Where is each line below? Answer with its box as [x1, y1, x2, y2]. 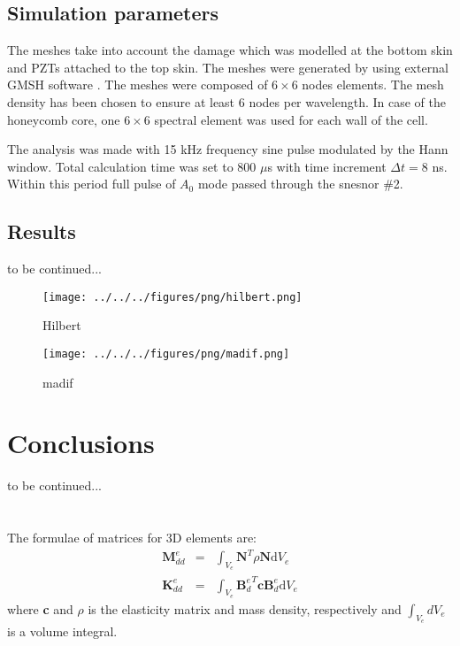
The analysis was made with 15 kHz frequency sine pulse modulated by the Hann [7, 140, 448, 158]
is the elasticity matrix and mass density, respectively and [88, 599, 402, 618]
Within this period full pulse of [7, 174, 176, 193]
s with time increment [267, 157, 387, 175]
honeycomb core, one [7, 110, 120, 128]
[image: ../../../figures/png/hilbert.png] [42, 290, 303, 304]
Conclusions [7, 425, 155, 461]
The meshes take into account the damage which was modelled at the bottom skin [7, 41, 453, 59]
